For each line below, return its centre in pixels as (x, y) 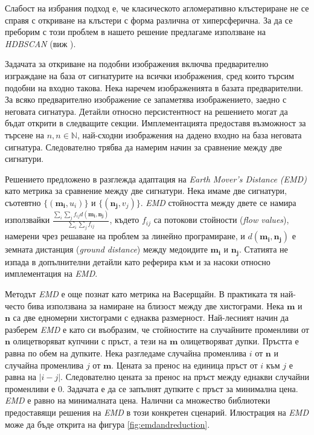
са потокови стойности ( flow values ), (221, 220)
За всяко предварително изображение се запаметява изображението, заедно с (146, 99)
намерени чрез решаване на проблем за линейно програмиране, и (125, 236)
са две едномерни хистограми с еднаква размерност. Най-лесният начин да (151, 317)
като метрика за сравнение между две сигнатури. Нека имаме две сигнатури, (146, 191)
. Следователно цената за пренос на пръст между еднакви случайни (185, 377)
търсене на (25, 134)
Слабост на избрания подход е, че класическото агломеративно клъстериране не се (157, 8)
